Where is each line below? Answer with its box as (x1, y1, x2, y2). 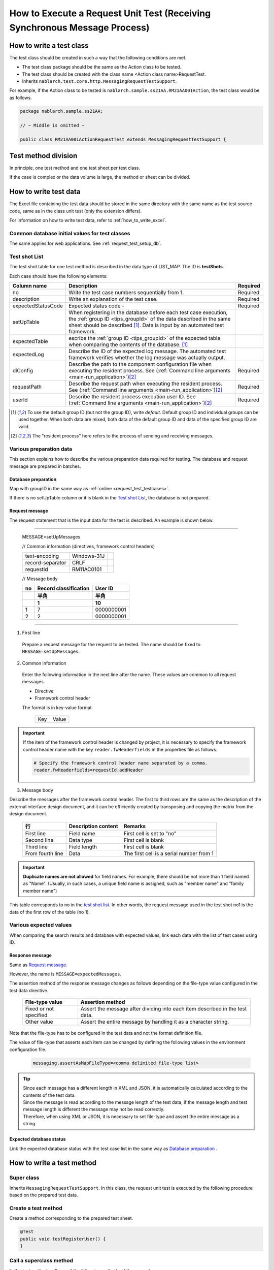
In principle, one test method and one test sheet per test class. (9, 165, 141, 171)
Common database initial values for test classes (9, 230, 130, 237)
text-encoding (25, 553, 59, 560)
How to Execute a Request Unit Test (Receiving (9, 8, 211, 19)
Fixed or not (25, 1005, 54, 1012)
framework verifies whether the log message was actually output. (68, 354, 225, 361)
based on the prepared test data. (9, 1192, 78, 1198)
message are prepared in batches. (9, 463, 81, 469)
